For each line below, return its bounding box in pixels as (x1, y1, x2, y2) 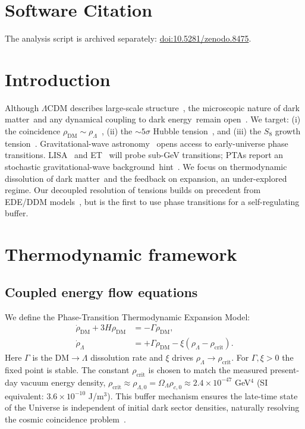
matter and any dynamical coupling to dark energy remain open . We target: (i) (5, 113, 301, 125)
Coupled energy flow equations (5, 282, 198, 301)
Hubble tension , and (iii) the (153, 125, 262, 137)
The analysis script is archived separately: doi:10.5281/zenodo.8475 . (5, 32, 251, 45)
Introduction (5, 67, 111, 91)
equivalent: (5, 389, 44, 402)
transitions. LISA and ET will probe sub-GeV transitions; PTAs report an (5, 149, 284, 161)
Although (5, 101, 39, 113)
